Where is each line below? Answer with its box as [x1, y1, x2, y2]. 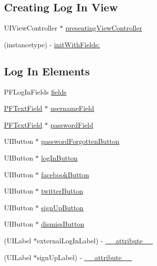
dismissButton [41, 219, 84, 229]
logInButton [41, 152, 78, 163]
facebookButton [41, 169, 89, 179]
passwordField [50, 119, 93, 130]
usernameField [50, 103, 94, 113]
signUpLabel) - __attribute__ [37, 252, 132, 262]
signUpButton [41, 202, 84, 212]
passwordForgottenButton [41, 136, 119, 146]
